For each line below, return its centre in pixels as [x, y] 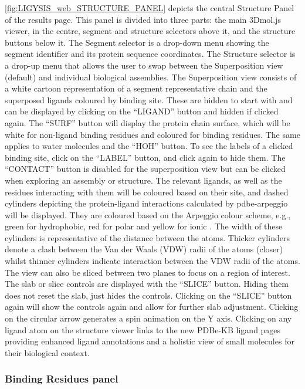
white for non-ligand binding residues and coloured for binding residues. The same [152, 134]
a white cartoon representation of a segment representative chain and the [136, 88]
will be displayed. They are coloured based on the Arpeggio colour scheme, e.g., [148, 214]
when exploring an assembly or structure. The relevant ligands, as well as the [143, 180]
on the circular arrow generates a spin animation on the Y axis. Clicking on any [148, 318]
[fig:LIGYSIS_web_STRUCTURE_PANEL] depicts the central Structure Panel [150, 8]
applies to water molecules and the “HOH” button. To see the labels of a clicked [149, 146]
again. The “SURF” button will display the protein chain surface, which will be [148, 122]
